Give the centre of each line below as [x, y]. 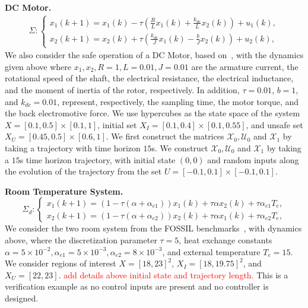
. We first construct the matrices [165, 136]
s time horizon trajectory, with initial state [98, 159]
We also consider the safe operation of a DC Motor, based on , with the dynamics [154, 55]
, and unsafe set [274, 124]
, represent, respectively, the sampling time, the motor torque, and [178, 101]
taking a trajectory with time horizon [73, 147]
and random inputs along [253, 159]
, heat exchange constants [226, 239]
